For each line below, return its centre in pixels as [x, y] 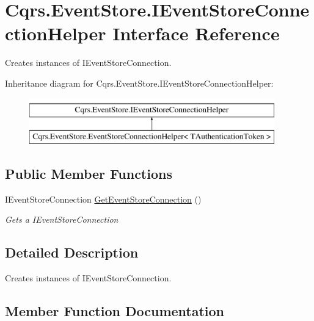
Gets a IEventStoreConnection [62, 219]
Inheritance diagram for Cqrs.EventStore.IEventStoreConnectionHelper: [139, 83]
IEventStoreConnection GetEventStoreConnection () [103, 199]
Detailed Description [72, 252]
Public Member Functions [89, 174]
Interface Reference [196, 33]
